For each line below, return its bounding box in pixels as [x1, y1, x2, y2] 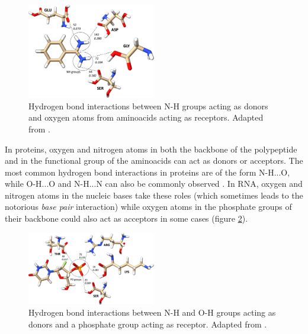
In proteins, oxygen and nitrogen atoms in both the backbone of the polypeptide [5, 142, 297, 155]
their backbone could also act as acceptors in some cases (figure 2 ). [5, 212, 248, 225]
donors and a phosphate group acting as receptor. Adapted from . [28, 317, 267, 330]
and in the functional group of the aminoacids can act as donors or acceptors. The [5, 154, 303, 167]
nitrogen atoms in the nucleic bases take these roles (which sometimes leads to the [5, 189, 303, 201]
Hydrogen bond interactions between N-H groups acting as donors [28, 99, 268, 112]
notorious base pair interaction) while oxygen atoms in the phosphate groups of [5, 200, 292, 213]
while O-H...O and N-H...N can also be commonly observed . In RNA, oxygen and [5, 177, 303, 190]
